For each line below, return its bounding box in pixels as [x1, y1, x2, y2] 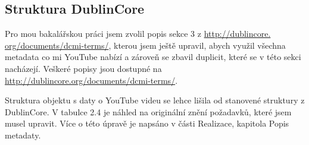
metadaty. [5, 128, 41, 141]
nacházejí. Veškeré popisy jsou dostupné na [5, 62, 162, 74]
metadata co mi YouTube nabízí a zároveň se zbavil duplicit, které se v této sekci [5, 51, 301, 63]
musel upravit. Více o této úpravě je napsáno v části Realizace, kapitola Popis [5, 117, 289, 130]
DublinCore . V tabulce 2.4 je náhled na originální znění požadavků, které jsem [5, 105, 292, 118]
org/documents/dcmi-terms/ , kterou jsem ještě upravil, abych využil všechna [5, 39, 286, 51]
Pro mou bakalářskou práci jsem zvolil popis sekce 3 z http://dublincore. [5, 27, 271, 40]
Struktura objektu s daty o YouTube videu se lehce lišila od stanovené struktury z [5, 94, 305, 106]
